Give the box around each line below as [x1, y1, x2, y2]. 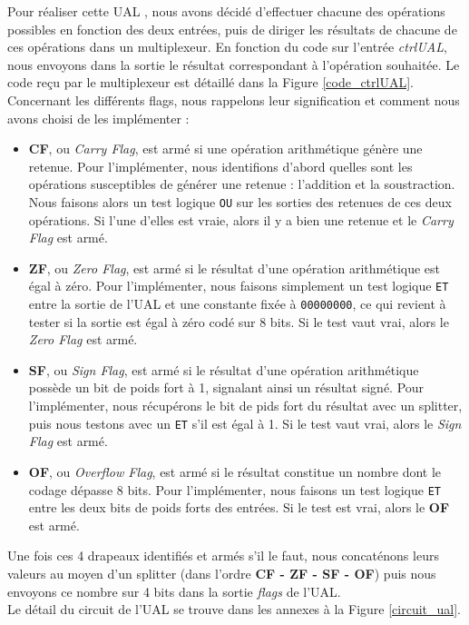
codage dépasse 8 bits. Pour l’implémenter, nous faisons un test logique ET [28, 480, 441, 499]
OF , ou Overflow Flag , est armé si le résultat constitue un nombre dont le [28, 461, 442, 481]
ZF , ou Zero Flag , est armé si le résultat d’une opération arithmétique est [28, 258, 441, 277]
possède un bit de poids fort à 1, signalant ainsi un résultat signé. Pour [28, 378, 425, 397]
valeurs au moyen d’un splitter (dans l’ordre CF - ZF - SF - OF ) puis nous [7, 563, 436, 582]
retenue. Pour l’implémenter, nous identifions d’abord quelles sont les [28, 156, 413, 175]
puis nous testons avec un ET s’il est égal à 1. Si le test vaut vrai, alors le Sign [28, 413, 462, 432]
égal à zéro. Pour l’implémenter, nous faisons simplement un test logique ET [28, 276, 449, 295]
